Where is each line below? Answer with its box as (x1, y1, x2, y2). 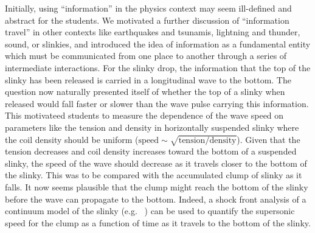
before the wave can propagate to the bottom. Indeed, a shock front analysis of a (5, 192, 306, 205)
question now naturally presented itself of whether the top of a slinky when (5, 85, 285, 98)
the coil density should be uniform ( (5, 133, 139, 145)
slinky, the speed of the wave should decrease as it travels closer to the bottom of (5, 156, 307, 169)
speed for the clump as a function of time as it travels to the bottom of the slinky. (5, 216, 311, 229)
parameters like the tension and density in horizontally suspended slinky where (5, 120, 299, 133)
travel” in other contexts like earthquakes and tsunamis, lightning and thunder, (5, 26, 300, 38)
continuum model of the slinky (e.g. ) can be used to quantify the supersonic (5, 204, 295, 217)
